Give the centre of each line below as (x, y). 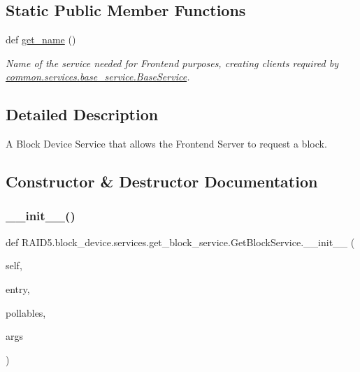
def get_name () (41, 40)
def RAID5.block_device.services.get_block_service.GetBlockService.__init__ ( (180, 242)
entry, (18, 288)
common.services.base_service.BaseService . (98, 77)
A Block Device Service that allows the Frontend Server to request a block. (166, 144)
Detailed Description (82, 114)
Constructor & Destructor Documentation (162, 181)
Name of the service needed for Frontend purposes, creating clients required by (172, 63)
